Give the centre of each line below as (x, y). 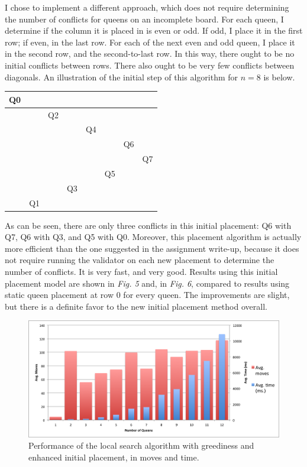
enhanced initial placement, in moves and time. (114, 457)
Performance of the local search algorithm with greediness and (141, 445)
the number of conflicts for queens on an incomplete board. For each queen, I (144, 19)
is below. (279, 77)
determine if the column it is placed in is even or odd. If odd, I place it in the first (154, 30)
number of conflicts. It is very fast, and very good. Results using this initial (141, 272)
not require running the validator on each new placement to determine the (140, 260)
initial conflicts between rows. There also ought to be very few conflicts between (150, 65)
